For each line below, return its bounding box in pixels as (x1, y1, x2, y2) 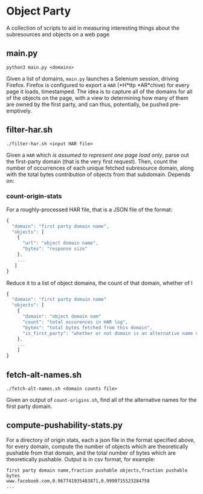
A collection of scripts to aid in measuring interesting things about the (6, 24, 180, 31)
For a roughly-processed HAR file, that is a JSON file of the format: (6, 206, 173, 213)
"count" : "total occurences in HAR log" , (22, 319, 129, 325)
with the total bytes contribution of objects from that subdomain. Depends (6, 171, 191, 178)
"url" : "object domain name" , (22, 240, 98, 246)
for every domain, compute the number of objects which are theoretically (6, 443, 188, 450)
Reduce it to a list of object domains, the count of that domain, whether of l (6, 279, 193, 286)
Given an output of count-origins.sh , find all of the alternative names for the (6, 396, 197, 403)
